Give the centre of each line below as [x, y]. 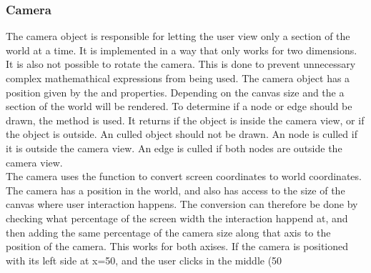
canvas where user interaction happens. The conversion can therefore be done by [182, 204]
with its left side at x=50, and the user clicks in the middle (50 [144, 260]
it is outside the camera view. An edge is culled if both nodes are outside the [174, 148]
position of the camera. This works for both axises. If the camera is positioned [177, 246]
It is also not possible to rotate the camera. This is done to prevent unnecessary [181, 64]
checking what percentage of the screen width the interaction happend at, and [177, 218]
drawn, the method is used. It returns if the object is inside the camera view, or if [185, 120]
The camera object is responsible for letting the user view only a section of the [178, 36]
